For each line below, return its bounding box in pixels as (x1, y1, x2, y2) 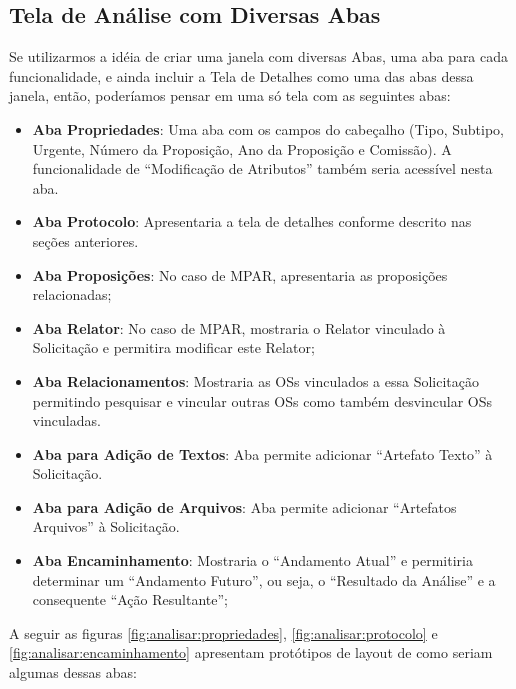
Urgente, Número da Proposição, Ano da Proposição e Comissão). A (32, 138, 452, 159)
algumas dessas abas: (9, 662, 137, 683)
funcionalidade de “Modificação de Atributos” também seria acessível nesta (32, 158, 493, 179)
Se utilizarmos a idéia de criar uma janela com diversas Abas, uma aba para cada (9, 46, 509, 67)
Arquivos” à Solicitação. (32, 516, 180, 537)
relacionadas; (32, 284, 112, 305)
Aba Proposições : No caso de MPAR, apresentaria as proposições (32, 264, 448, 285)
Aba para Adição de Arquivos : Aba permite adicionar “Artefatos (32, 496, 457, 517)
